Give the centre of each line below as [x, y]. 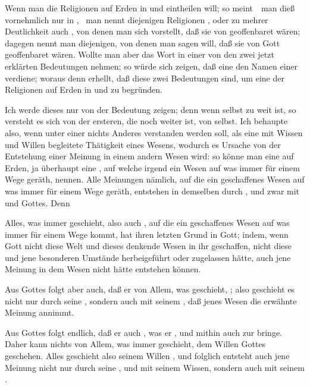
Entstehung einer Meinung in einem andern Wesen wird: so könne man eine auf [149, 156]
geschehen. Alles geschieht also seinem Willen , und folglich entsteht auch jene [147, 356]
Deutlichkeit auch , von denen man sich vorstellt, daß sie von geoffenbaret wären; [153, 31]
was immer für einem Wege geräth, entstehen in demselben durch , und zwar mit [152, 191]
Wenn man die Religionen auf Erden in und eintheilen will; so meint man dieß [150, 8]
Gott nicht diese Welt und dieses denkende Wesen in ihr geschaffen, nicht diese [148, 246]
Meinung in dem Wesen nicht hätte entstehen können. [103, 269]
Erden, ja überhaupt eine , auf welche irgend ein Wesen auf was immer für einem [152, 167]
